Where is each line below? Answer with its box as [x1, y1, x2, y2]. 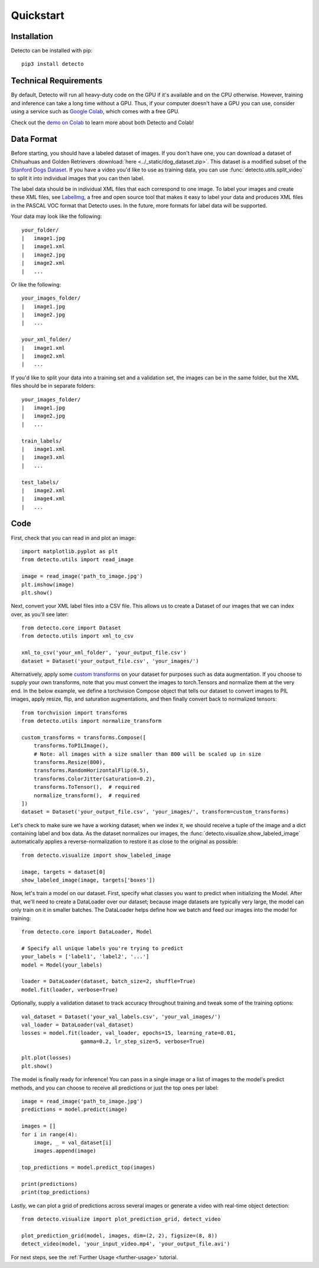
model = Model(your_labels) [21, 961, 103, 968]
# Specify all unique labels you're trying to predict [21, 945, 184, 951]
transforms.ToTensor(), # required [33, 783, 140, 791]
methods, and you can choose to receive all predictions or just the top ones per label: [11, 1084, 219, 1091]
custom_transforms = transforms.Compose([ [21, 734, 147, 741]
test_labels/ [21, 479, 59, 486]
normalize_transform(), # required [33, 792, 140, 799]
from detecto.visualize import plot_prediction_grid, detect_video [21, 1216, 221, 1223]
